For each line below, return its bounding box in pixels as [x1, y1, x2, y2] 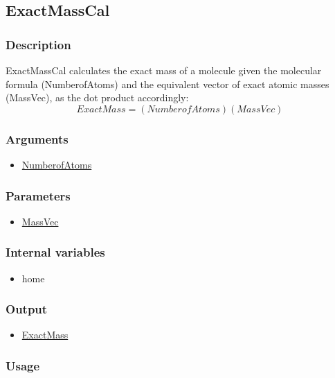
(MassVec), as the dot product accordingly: [6, 90, 189, 105]
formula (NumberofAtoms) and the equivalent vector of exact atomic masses [6, 76, 329, 91]
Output [6, 300, 48, 318]
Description [6, 35, 71, 53]
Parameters [6, 187, 71, 204]
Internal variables [6, 243, 105, 261]
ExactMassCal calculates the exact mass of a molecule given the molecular [6, 63, 322, 77]
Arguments [6, 130, 69, 147]
